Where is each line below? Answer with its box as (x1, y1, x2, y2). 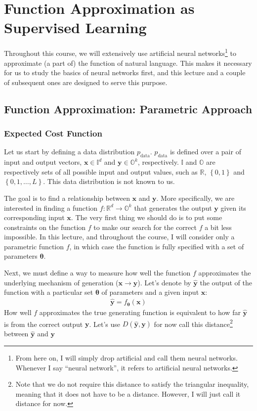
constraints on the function (4, 222, 86, 232)
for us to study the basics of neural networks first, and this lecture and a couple (4, 67, 246, 78)
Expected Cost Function (4, 127, 102, 139)
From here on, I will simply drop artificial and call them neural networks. (15, 352, 238, 363)
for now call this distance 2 (154, 317, 233, 329)
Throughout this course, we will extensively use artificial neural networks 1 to (4, 46, 236, 58)
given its (220, 202, 246, 213)
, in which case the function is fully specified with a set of (69, 241, 244, 251)
